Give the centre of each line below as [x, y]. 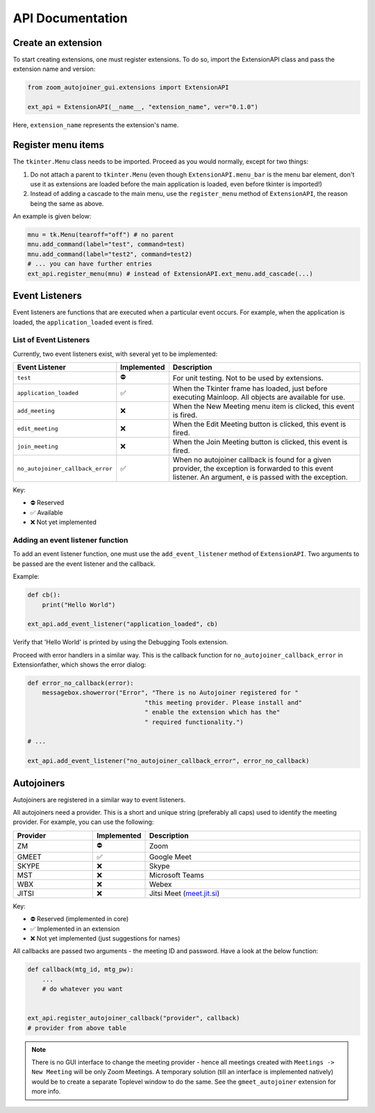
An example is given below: [52, 216]
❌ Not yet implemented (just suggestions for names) [105, 938]
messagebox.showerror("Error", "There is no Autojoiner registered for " [170, 693]
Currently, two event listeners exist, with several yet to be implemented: [115, 354]
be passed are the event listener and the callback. [84, 564]
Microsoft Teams [176, 875]
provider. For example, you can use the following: [83, 822]
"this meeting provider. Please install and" [223, 702]
